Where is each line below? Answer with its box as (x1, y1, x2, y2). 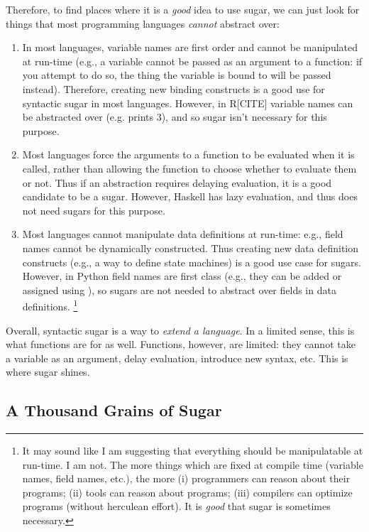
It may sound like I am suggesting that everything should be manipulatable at (22, 443, 363, 458)
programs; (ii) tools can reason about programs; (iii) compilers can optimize (22, 484, 353, 499)
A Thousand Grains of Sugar (6, 399, 222, 421)
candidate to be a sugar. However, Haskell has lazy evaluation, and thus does (22, 189, 358, 204)
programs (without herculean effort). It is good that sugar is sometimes (22, 499, 331, 514)
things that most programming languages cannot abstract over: (6, 16, 280, 31)
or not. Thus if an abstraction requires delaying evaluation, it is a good (22, 175, 332, 190)
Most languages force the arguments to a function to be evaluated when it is (22, 147, 355, 162)
